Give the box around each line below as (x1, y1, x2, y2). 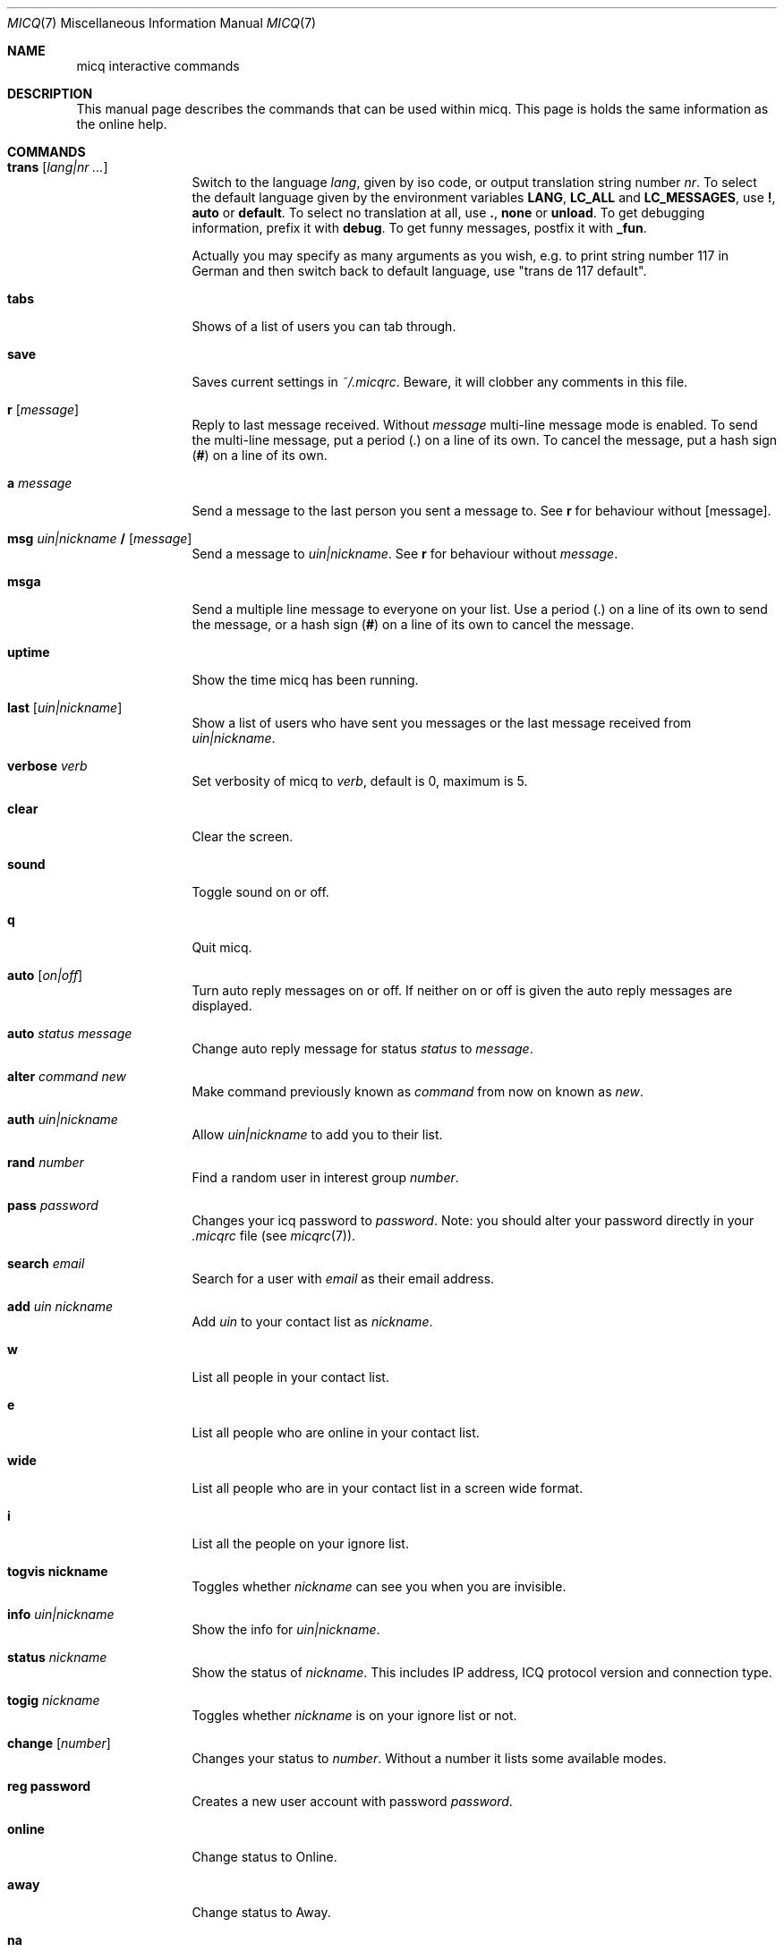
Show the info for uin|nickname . (192, 1622, 380, 1637)
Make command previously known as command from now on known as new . (192, 1084, 644, 1099)
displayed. (192, 998, 252, 1013)
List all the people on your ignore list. (192, 1536, 409, 1551)
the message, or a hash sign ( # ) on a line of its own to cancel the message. (192, 617, 635, 632)
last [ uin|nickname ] (7, 700, 123, 715)
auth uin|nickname (7, 1112, 118, 1127)
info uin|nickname (7, 1607, 115, 1622)
